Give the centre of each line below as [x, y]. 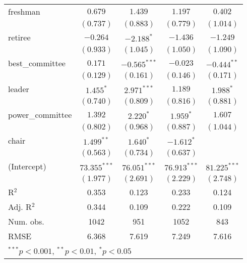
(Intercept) [27, 166]
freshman [24, 11]
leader [19, 89]
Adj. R [20, 207]
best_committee [37, 63]
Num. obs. [26, 221]
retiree [19, 37]
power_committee [40, 115]
